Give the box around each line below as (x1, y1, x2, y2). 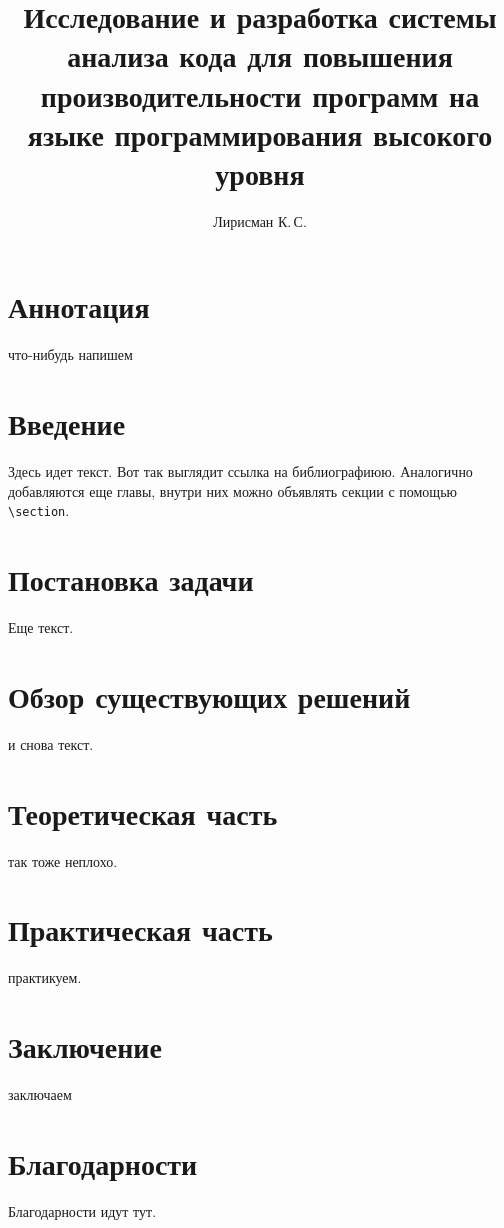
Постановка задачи (8, 559, 254, 600)
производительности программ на (40, 74, 480, 115)
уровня (215, 152, 305, 193)
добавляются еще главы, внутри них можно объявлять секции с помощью (8, 480, 457, 501)
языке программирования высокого (27, 113, 493, 154)
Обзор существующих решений (8, 675, 411, 716)
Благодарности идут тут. (8, 1200, 157, 1221)
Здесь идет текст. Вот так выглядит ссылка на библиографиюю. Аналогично (8, 461, 473, 482)
